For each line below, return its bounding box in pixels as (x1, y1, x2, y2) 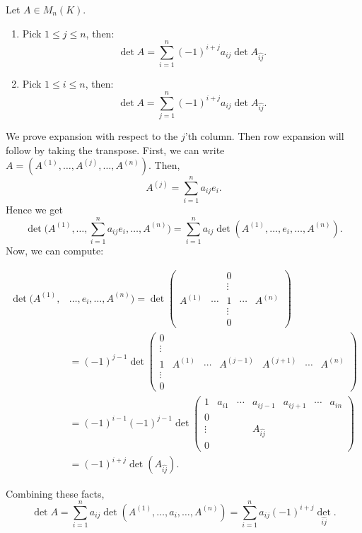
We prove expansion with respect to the (6, 129, 178, 143)
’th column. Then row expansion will (185, 129, 344, 143)
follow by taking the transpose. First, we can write (6, 142, 225, 157)
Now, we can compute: (6, 243, 104, 258)
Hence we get (6, 202, 63, 217)
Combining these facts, (6, 486, 105, 500)
